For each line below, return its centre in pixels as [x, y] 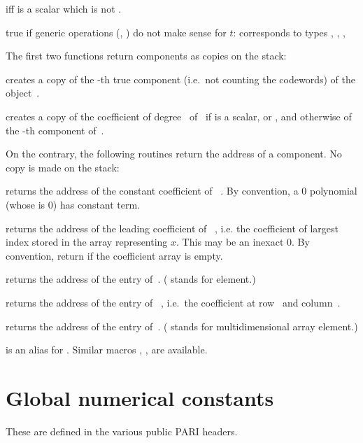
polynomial [333, 191]
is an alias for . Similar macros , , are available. [107, 350]
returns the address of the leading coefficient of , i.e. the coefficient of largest [172, 228]
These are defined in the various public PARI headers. [122, 431]
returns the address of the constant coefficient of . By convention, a [152, 191]
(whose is [26, 204]
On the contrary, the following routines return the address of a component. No [174, 154]
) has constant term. [97, 204]
